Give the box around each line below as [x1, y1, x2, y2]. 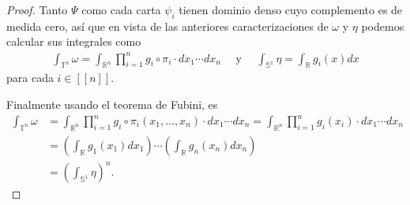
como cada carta [81, 2, 161, 17]
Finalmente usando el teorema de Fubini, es [6, 95, 218, 112]
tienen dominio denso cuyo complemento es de [179, 2, 403, 17]
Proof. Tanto [6, 2, 68, 17]
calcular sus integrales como [6, 33, 141, 50]
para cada [6, 69, 54, 86]
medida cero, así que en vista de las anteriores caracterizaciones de [6, 17, 329, 34]
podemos [361, 17, 404, 34]
